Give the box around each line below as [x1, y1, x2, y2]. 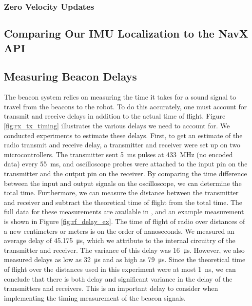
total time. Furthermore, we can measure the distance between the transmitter [4, 187, 239, 198]
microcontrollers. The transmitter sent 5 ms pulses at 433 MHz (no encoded [4, 149, 233, 159]
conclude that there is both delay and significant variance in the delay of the [4, 273, 233, 284]
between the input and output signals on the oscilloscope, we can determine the [4, 178, 242, 188]
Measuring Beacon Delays [4, 69, 137, 84]
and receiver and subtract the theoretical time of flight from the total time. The [4, 197, 243, 207]
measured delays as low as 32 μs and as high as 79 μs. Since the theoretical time [4, 254, 246, 265]
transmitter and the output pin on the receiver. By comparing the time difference [4, 168, 247, 178]
